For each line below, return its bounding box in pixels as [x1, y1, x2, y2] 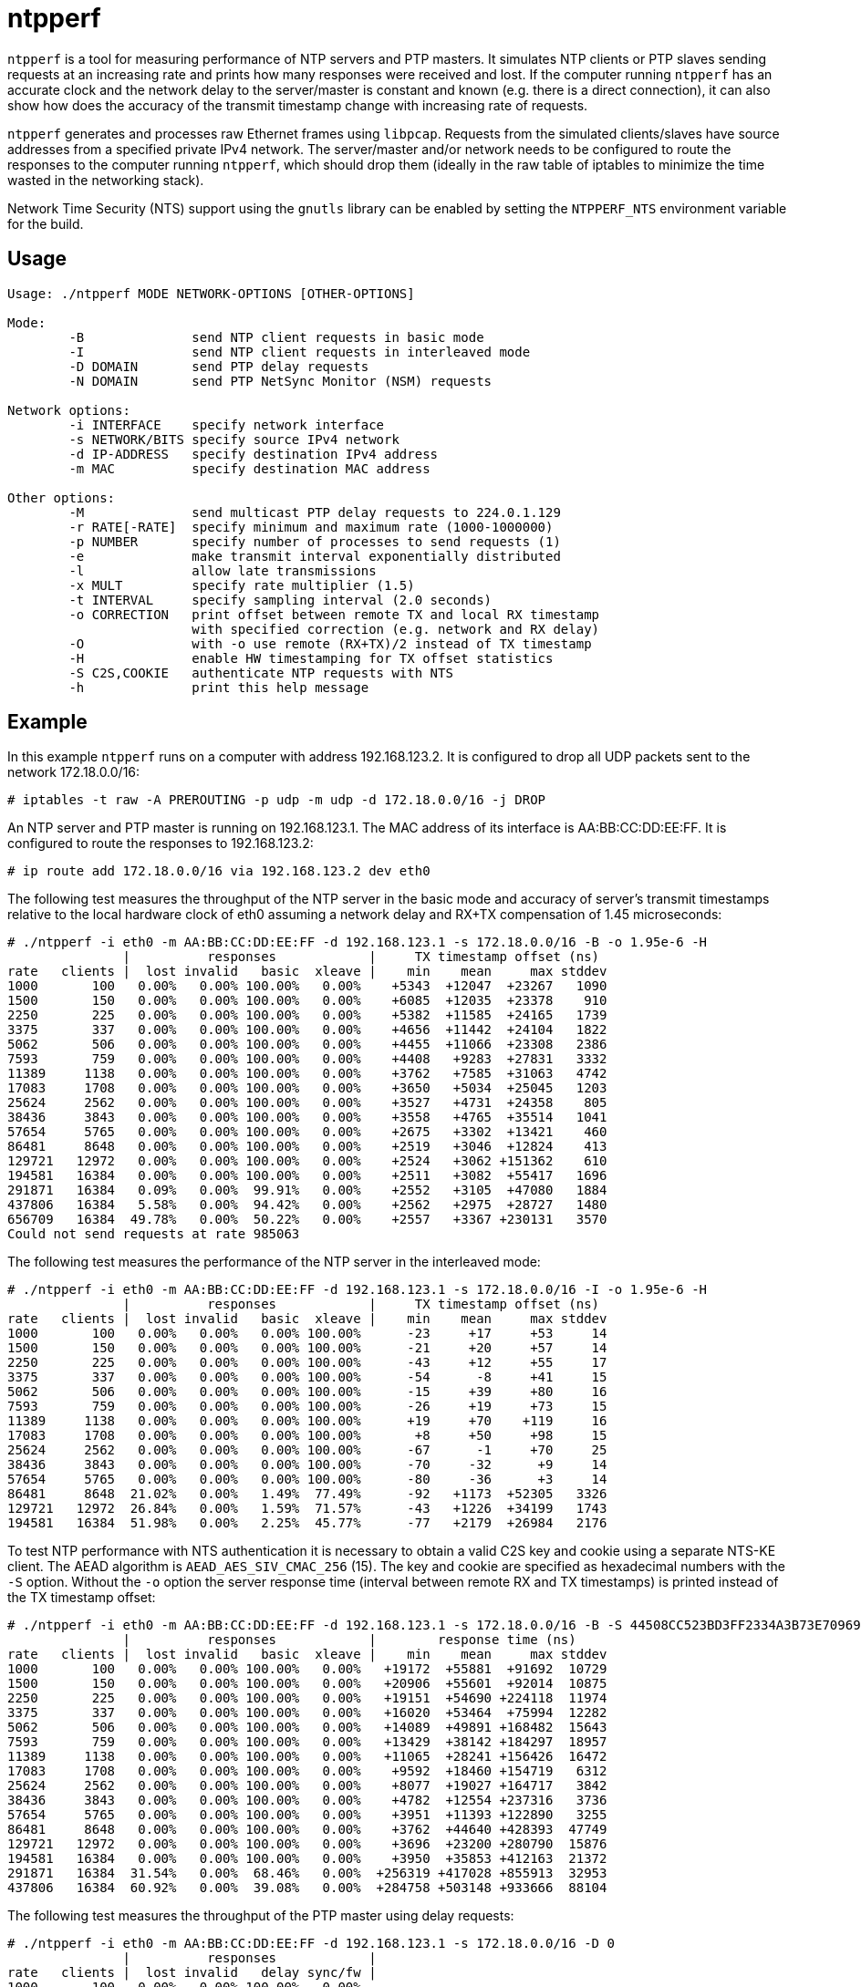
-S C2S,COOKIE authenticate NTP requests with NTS [68, 665, 453, 680]
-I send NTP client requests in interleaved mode [68, 344, 531, 359]
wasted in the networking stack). [7, 171, 204, 188]
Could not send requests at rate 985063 [7, 1226, 300, 1242]
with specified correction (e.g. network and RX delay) [192, 621, 600, 636]
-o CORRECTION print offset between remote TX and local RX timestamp [68, 606, 600, 622]
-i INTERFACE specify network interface [68, 417, 385, 432]
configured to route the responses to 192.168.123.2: [7, 835, 314, 852]
